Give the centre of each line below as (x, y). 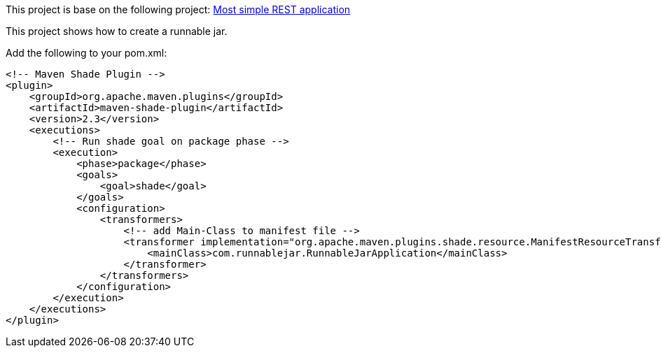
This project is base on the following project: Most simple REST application (178, 9)
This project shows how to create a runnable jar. (117, 31)
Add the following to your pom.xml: (86, 53)
